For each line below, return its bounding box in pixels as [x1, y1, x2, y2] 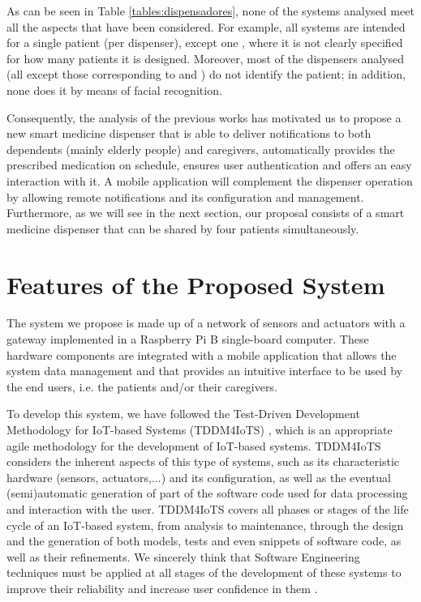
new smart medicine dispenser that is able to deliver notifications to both [6, 125, 372, 142]
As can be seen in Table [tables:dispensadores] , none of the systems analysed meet [6, 2, 415, 19]
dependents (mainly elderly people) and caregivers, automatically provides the [6, 140, 395, 157]
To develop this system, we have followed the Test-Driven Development [6, 405, 360, 422]
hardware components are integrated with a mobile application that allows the [6, 346, 397, 363]
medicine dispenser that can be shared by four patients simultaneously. [6, 220, 359, 237]
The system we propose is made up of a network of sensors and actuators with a [6, 314, 406, 331]
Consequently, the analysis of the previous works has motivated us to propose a [6, 109, 402, 126]
